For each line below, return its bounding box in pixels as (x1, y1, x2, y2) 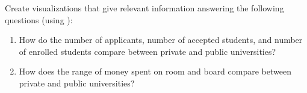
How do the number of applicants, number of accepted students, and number (19, 33, 303, 46)
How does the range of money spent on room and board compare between (19, 65, 291, 77)
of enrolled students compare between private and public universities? (19, 45, 276, 57)
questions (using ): (5, 13, 73, 26)
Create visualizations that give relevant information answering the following (5, 2, 284, 14)
